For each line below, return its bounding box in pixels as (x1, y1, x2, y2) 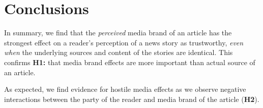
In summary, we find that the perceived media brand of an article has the (4, 27, 232, 38)
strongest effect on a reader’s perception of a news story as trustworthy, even (4, 37, 244, 47)
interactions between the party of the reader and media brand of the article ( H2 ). (4, 93, 259, 104)
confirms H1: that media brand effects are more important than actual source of (4, 57, 255, 67)
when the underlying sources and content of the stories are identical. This (4, 47, 233, 58)
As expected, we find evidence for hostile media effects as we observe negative (4, 84, 246, 94)
